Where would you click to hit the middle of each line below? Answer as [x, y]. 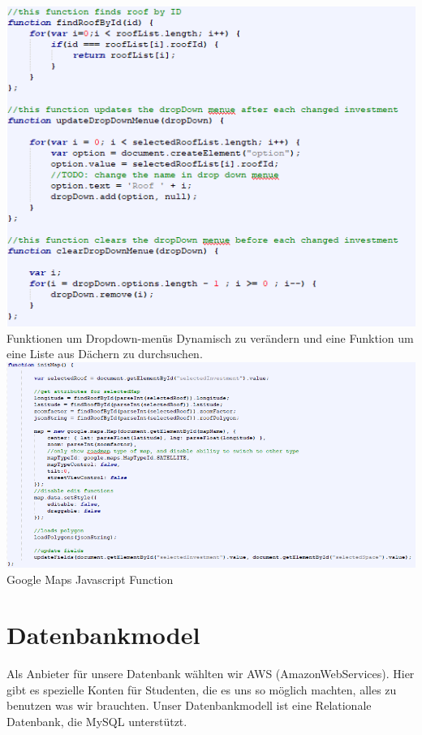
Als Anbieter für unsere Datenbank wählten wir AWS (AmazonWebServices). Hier [211, 674]
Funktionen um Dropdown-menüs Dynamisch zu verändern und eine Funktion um [210, 337]
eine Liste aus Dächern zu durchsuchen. [105, 354]
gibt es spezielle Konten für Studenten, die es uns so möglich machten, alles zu [202, 689]
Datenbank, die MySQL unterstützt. [97, 722]
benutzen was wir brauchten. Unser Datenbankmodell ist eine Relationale [189, 705]
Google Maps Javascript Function [90, 579]
